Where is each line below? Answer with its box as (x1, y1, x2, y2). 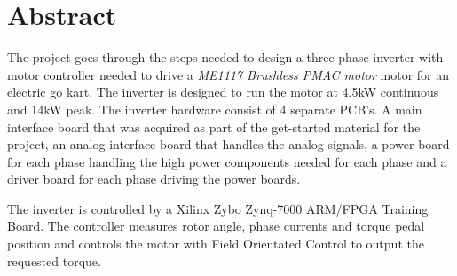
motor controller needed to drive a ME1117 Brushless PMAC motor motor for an (7, 65, 449, 83)
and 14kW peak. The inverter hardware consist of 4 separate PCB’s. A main (7, 99, 422, 118)
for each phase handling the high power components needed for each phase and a (7, 152, 447, 170)
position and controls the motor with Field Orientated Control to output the (7, 234, 424, 253)
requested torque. (7, 251, 101, 270)
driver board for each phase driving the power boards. (7, 170, 301, 188)
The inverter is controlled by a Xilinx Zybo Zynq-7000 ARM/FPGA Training (7, 199, 429, 217)
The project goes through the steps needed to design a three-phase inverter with (7, 48, 444, 67)
